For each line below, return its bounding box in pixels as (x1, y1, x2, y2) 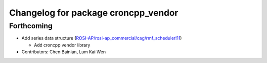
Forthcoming (9, 21, 53, 30)
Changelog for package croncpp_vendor (9, 7, 178, 18)
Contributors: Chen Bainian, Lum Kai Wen (21, 49, 106, 55)
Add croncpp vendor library (34, 42, 90, 48)
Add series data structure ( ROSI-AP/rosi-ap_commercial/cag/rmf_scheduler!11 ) (21, 35, 182, 41)
